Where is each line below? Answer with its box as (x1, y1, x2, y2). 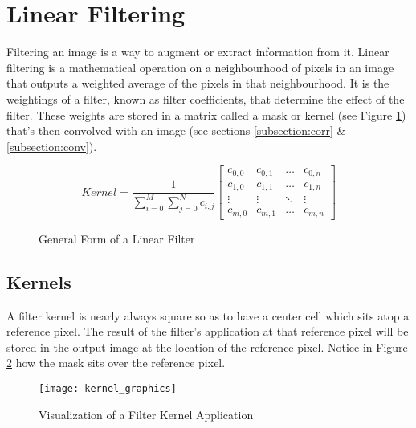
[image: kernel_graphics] (39, 382, 177, 394)
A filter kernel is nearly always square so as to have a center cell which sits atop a (6, 307, 410, 324)
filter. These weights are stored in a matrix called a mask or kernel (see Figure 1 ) (6, 106, 406, 123)
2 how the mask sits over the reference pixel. (6, 354, 226, 371)
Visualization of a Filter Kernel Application (39, 406, 254, 422)
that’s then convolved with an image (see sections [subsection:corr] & (6, 122, 346, 139)
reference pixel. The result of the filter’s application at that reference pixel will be (6, 323, 409, 340)
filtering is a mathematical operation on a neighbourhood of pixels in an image (6, 59, 394, 75)
